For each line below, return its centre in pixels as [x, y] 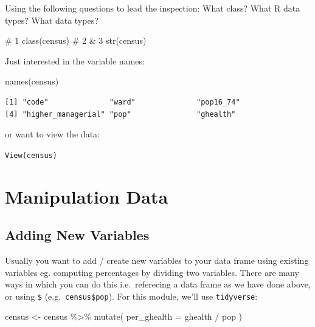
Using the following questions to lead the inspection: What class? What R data [153, 8]
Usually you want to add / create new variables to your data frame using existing [157, 260]
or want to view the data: [52, 134]
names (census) [32, 81]
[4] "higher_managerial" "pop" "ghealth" [120, 114]
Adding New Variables [77, 235]
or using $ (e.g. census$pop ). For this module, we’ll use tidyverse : [131, 296]
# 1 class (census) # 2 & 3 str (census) [76, 40]
